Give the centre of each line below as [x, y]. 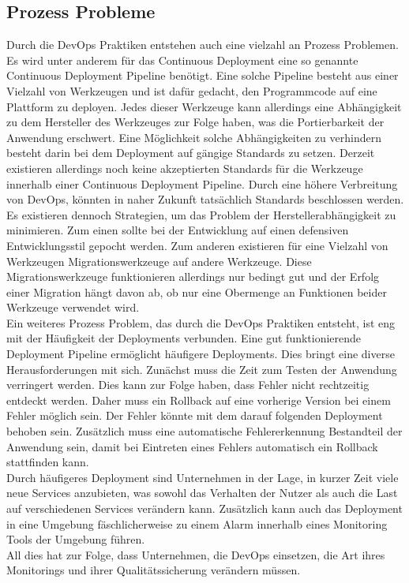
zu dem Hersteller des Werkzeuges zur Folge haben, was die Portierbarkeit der [195, 122]
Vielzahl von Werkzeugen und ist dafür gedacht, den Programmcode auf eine [192, 90]
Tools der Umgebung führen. [76, 539]
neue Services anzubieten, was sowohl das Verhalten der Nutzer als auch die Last [202, 493]
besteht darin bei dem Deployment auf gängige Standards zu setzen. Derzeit [191, 153]
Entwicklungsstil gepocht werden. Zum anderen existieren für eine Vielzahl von [197, 245]
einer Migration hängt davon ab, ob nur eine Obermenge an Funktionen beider [197, 291]
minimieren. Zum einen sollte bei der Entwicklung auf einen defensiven [178, 230]
